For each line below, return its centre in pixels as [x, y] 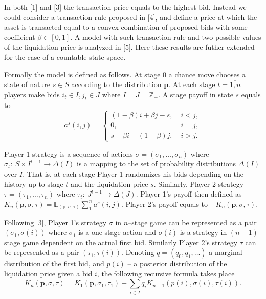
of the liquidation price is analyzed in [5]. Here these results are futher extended [129, 47]
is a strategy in [203, 232]
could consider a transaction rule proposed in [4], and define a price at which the [131, 17]
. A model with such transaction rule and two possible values [166, 37]
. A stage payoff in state [196, 94]
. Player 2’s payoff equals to [164, 204]
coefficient [20, 37]
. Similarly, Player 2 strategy [199, 184]
